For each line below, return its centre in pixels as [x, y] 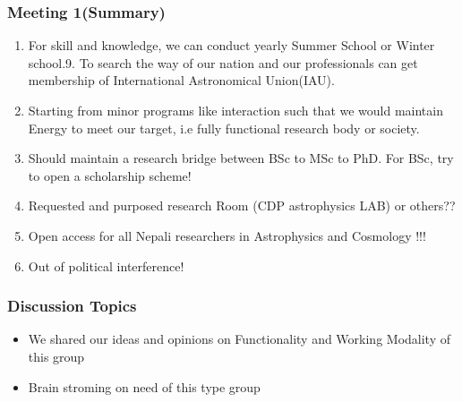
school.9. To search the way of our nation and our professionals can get [223, 62]
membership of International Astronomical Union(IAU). [181, 80]
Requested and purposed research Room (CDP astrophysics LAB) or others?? [242, 205]
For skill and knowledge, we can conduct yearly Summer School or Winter [231, 45]
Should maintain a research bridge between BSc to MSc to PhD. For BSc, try [241, 158]
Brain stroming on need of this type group [144, 386]
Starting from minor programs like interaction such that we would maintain [235, 110]
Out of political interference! [106, 265]
